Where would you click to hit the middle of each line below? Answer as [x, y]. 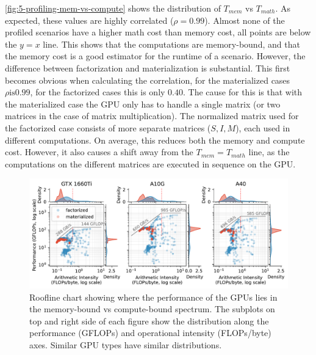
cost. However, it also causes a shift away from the [99, 152]
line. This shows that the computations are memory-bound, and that [171, 44]
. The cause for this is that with [243, 92]
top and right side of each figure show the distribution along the [149, 320]
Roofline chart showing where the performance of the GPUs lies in [153, 297]
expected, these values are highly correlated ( [89, 20]
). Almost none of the [245, 20]
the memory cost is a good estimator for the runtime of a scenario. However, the [155, 56]
